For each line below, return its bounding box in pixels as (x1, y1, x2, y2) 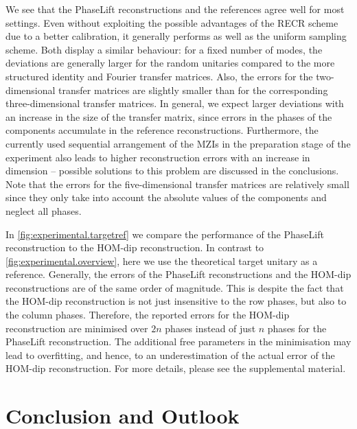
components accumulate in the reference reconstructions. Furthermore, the (5, 123, 319, 137)
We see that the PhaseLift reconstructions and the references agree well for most (5, 2, 345, 16)
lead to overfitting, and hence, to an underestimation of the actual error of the (5, 347, 335, 362)
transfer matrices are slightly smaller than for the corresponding (58, 82, 328, 97)
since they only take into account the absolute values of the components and (5, 190, 327, 205)
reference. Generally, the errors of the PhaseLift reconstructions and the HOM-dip (5, 267, 352, 281)
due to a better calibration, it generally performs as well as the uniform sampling (5, 29, 347, 43)
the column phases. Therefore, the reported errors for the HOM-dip (5, 308, 290, 322)
